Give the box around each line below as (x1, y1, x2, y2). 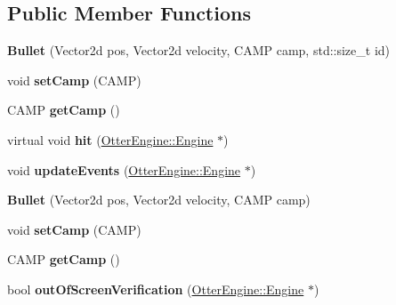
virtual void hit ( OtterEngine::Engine (7, 130, 214, 148)
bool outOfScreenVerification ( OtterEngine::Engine (7, 279, 304, 298)
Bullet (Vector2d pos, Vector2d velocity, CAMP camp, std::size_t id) (7, 41, 391, 60)
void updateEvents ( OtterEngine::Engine (7, 160, 241, 179)
